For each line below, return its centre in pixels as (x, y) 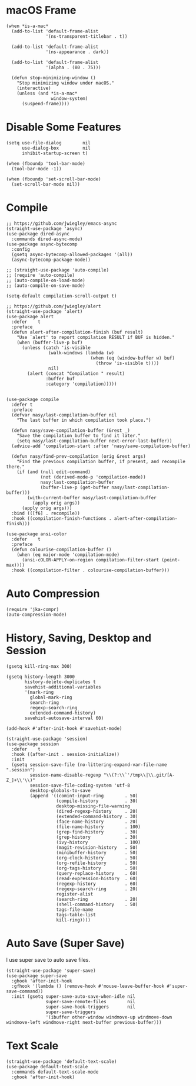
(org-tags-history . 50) (97, 868)
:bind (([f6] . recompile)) (46, 513)
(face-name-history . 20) (97, 822)
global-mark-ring (51, 697)
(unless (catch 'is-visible (56, 348)
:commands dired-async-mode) (47, 239)
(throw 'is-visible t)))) (127, 363)
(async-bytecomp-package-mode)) (51, 260)
